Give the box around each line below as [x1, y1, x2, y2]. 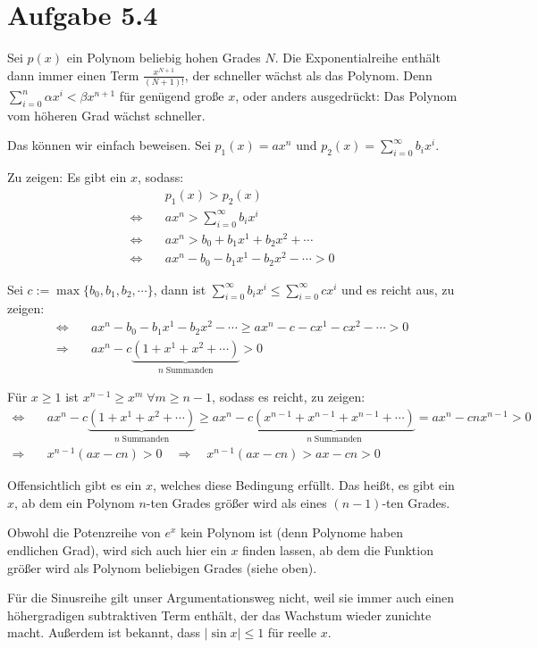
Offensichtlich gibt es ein [7, 476, 142, 494]
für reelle [267, 623, 316, 642]
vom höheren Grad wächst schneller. [7, 105, 206, 124]
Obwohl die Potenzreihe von [7, 523, 161, 542]
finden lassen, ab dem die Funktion [242, 541, 433, 560]
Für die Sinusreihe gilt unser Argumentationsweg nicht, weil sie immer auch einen [7, 588, 455, 607]
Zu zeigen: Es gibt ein [7, 168, 127, 187]
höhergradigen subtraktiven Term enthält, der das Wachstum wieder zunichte [7, 605, 432, 624]
